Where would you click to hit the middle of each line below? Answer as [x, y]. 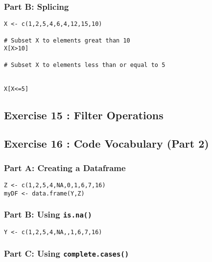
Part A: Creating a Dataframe [65, 167]
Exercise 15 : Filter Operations [84, 115]
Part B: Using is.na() [48, 214]
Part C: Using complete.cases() [67, 253]
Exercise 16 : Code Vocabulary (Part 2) [106, 143]
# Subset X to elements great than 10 [67, 40]
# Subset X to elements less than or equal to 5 [85, 65]
